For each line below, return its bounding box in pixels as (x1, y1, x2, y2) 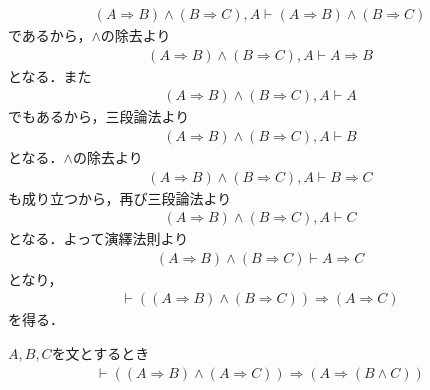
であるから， (8, 25, 92, 46)
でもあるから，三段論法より (8, 106, 190, 127)
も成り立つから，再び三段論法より (8, 187, 232, 208)
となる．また (8, 65, 92, 86)
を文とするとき (51, 343, 150, 363)
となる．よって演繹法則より (8, 228, 189, 249)
